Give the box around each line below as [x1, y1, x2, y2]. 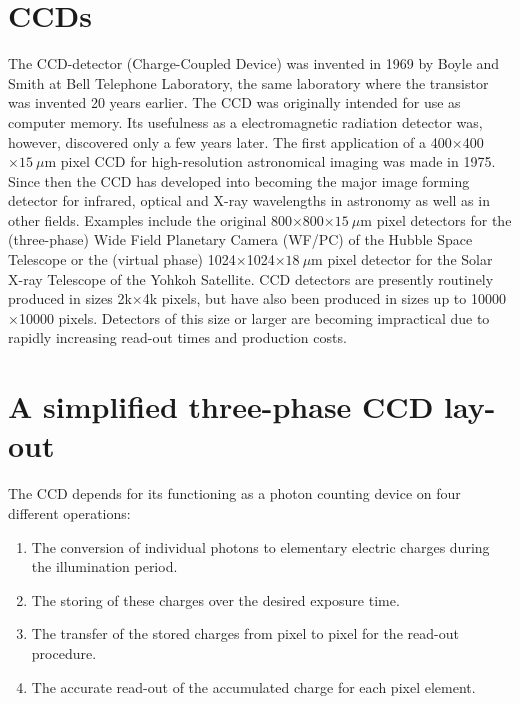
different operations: [8, 502, 131, 523]
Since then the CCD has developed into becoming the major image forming [8, 170, 470, 191]
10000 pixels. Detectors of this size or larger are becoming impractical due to [18, 307, 490, 328]
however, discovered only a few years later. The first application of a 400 [8, 131, 452, 152]
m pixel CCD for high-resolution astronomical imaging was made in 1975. [44, 151, 496, 172]
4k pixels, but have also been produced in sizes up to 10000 [142, 288, 506, 309]
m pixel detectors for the [360, 209, 512, 230]
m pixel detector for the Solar [311, 249, 493, 270]
